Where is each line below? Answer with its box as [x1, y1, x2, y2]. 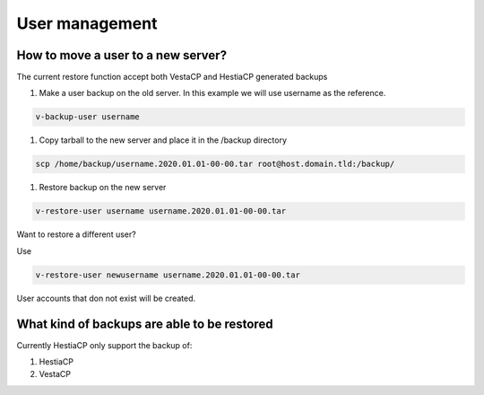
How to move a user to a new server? [16, 48, 228, 63]
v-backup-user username [35, 112, 141, 122]
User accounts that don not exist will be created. [16, 293, 196, 303]
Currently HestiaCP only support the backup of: [16, 339, 193, 350]
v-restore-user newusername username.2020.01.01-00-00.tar [35, 269, 300, 280]
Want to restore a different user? [16, 229, 136, 240]
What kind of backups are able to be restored [16, 316, 273, 331]
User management [16, 13, 158, 33]
